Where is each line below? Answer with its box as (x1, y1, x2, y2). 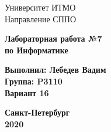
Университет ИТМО (5, 1, 76, 13)
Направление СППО (5, 12, 77, 25)
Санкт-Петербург (5, 106, 70, 119)
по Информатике (5, 43, 68, 56)
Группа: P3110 (5, 75, 63, 87)
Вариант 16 (5, 86, 49, 99)
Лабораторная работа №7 (5, 32, 102, 45)
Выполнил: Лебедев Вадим (5, 63, 106, 76)
